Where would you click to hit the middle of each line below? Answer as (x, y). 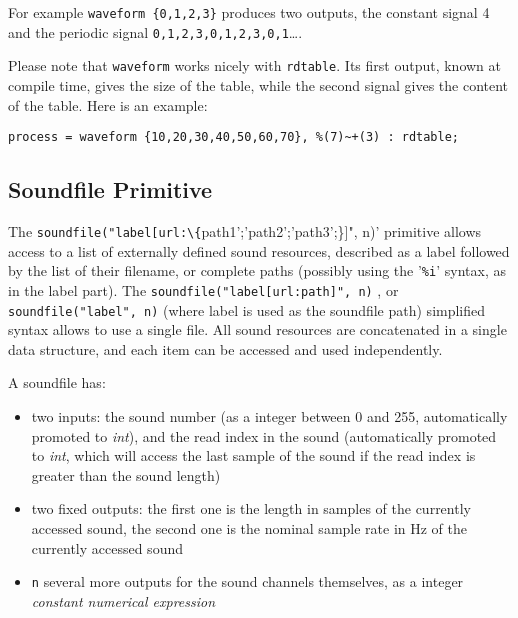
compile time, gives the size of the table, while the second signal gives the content (258, 84)
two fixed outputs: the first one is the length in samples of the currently (251, 508)
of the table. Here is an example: (108, 104)
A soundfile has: (57, 382)
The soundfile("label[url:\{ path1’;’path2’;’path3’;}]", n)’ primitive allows (245, 231)
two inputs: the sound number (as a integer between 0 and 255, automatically (269, 416)
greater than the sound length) (126, 474)
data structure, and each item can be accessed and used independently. (225, 348)
